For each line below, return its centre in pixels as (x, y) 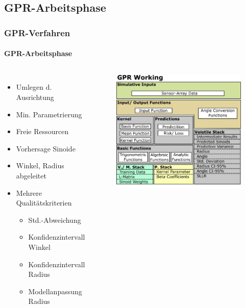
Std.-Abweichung (55, 220)
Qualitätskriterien (44, 203)
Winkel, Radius (40, 165)
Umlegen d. (34, 87)
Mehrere (29, 193)
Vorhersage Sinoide (46, 148)
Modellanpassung (55, 291)
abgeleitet (31, 175)
